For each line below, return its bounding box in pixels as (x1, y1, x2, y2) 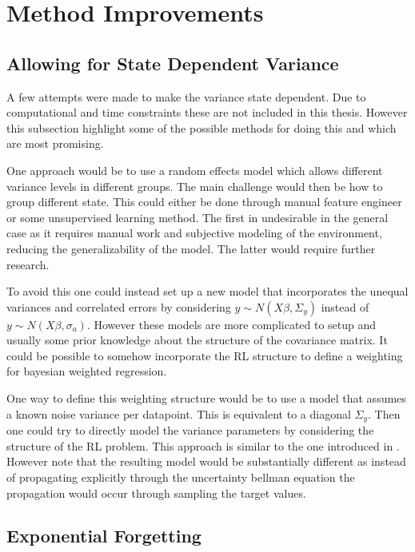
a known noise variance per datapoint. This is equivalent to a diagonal (6, 405, 351, 422)
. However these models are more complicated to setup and (86, 316, 377, 332)
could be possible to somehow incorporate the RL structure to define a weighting (6, 347, 403, 363)
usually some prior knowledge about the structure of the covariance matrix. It (6, 332, 388, 348)
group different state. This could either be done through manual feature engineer (6, 193, 402, 210)
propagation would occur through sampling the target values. (6, 484, 306, 501)
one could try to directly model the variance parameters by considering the (6, 422, 374, 439)
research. (6, 256, 50, 272)
